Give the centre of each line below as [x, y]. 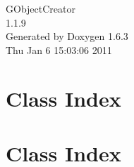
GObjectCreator [41, 8]
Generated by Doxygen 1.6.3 [67, 36]
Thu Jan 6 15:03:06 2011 [59, 49]
